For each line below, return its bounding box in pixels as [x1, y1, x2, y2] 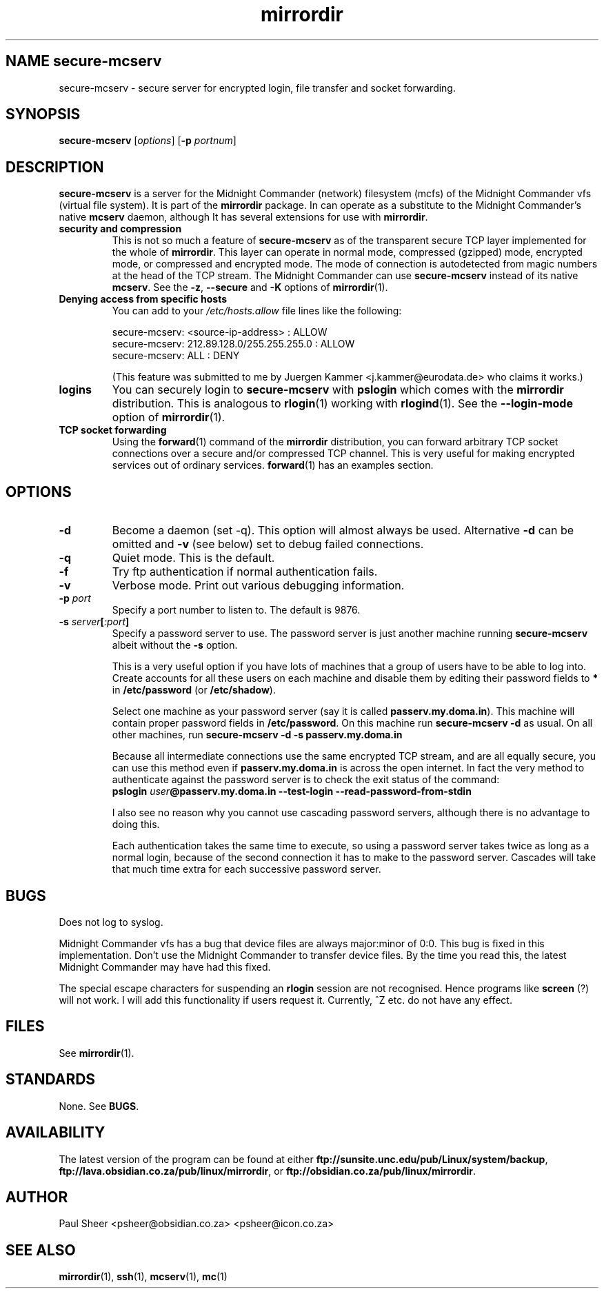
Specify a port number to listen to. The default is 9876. [112, 604, 361, 616]
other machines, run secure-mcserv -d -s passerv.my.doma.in [112, 729, 403, 741]
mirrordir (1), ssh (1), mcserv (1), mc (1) [59, 1271, 228, 1283]
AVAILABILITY [6, 1124, 105, 1142]
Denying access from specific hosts [59, 293, 228, 305]
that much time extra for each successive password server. [112, 863, 381, 876]
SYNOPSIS [6, 105, 81, 123]
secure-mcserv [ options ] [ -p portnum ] [59, 134, 236, 147]
